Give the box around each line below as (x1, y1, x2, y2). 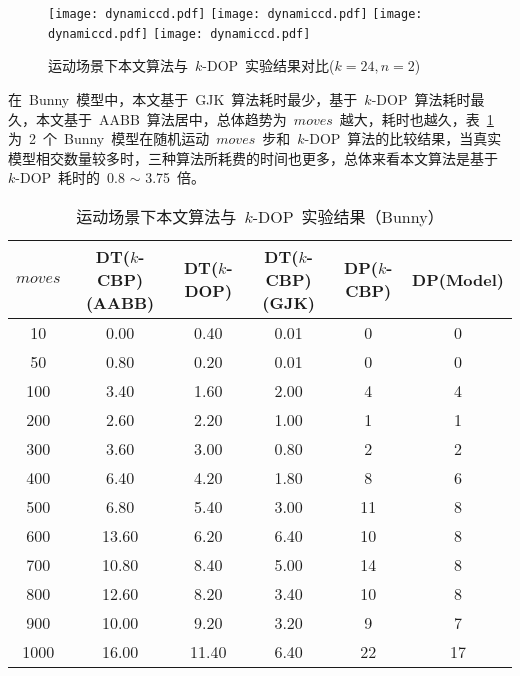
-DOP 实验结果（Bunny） (252, 204, 444, 228)
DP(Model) (412, 267, 504, 291)
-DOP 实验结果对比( (202, 55, 335, 76)
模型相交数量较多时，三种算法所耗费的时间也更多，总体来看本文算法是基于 (8, 147, 498, 168)
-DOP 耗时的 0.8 (15, 167, 125, 188)
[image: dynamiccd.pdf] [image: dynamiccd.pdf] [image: (48, 7, 423, 21)
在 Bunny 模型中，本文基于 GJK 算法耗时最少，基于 (8, 88, 358, 109)
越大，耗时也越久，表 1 (339, 108, 494, 129)
